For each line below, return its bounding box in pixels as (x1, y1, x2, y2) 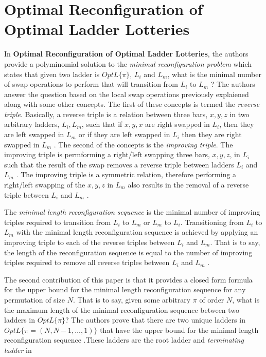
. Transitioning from (180, 216, 244, 227)
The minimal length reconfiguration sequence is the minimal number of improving (4, 206, 260, 217)
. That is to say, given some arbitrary (73, 294, 191, 305)
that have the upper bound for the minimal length (100, 324, 259, 335)
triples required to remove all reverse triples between (4, 257, 170, 268)
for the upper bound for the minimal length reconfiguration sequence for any (4, 284, 246, 295)
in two (229, 108, 250, 119)
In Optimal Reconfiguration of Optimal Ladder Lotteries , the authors (4, 48, 249, 59)
